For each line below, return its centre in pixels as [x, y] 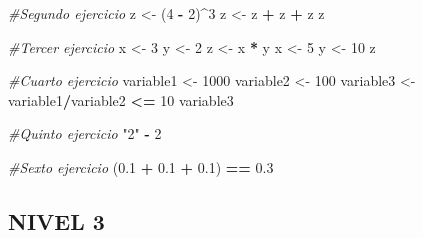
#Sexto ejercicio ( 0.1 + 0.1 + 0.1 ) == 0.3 [141, 166]
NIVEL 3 [56, 220]
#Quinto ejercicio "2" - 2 [85, 133]
